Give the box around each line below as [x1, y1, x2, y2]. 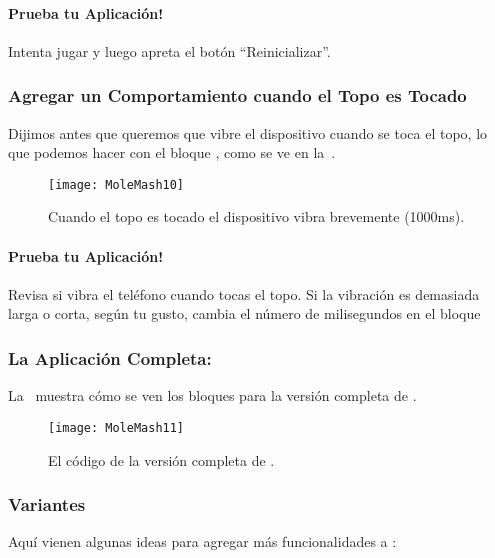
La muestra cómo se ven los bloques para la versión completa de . [8, 385, 417, 406]
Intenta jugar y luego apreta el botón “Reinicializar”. [8, 40, 331, 61]
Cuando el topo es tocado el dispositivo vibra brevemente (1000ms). [48, 206, 465, 227]
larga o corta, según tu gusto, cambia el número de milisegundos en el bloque [8, 303, 481, 324]
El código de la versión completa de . [48, 449, 275, 470]
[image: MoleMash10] [48, 177, 185, 192]
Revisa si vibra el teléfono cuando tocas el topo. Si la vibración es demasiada [8, 283, 480, 304]
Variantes [8, 492, 86, 517]
